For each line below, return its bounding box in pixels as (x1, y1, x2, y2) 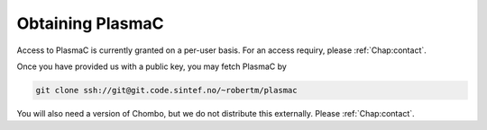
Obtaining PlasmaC (16, 13, 164, 33)
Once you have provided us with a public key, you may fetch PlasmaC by (16, 61, 288, 72)
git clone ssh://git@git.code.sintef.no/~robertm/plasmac (35, 85, 298, 95)
